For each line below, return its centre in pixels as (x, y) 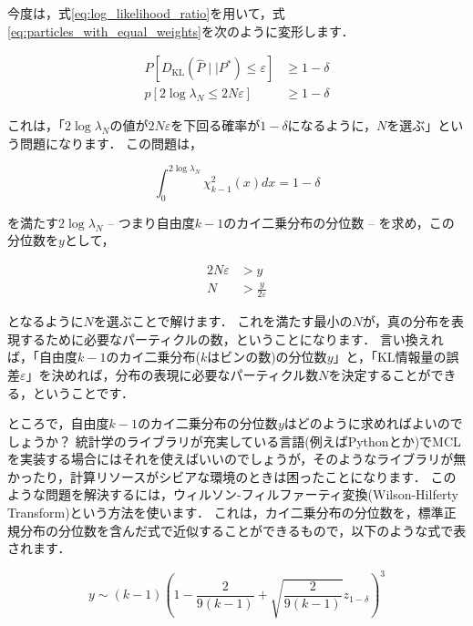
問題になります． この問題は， (111, 143)
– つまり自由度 (151, 222)
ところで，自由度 (58, 423)
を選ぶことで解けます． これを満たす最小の (223, 321)
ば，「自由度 (42, 357)
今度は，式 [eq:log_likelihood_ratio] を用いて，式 (146, 13)
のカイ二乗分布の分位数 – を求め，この (339, 222)
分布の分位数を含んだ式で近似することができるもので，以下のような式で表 (243, 530)
